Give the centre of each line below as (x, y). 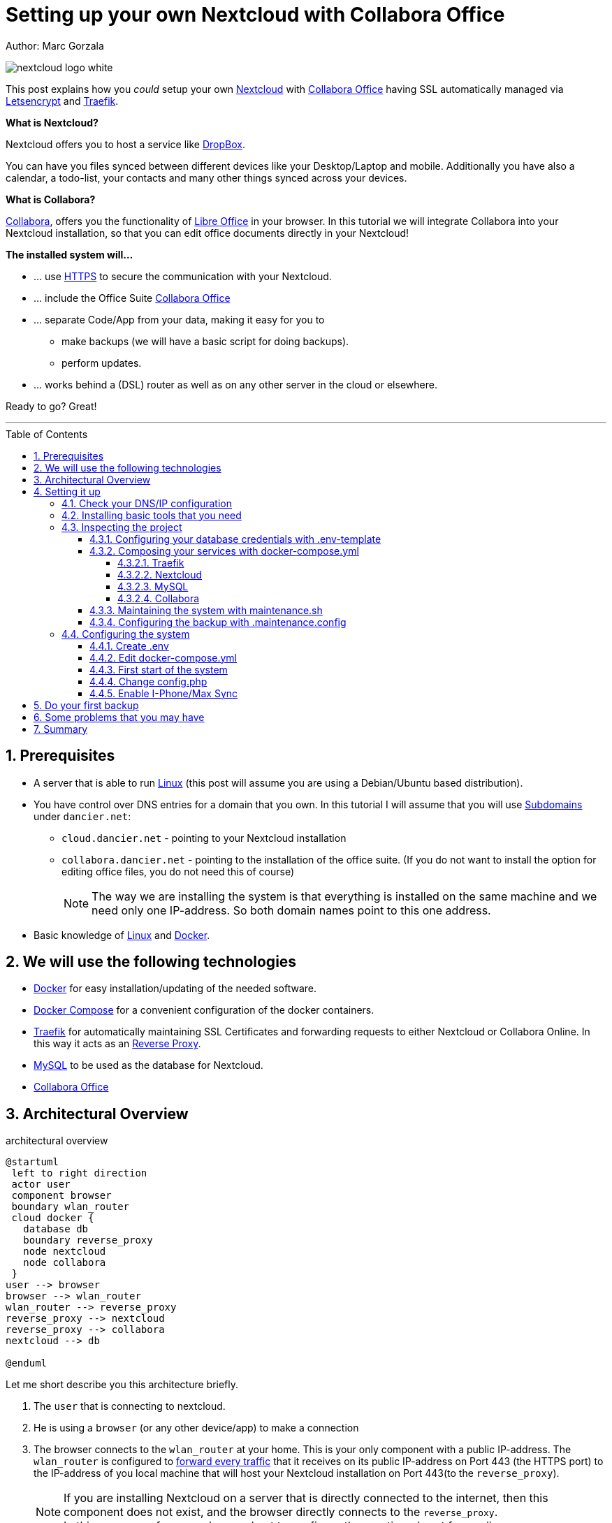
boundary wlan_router (71, 1207)
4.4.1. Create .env (129, 646)
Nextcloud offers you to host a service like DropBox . (125, 144)
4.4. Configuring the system (126, 634)
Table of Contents (47, 434)
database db (56, 1229)
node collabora (65, 1263)
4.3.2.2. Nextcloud (160, 574)
